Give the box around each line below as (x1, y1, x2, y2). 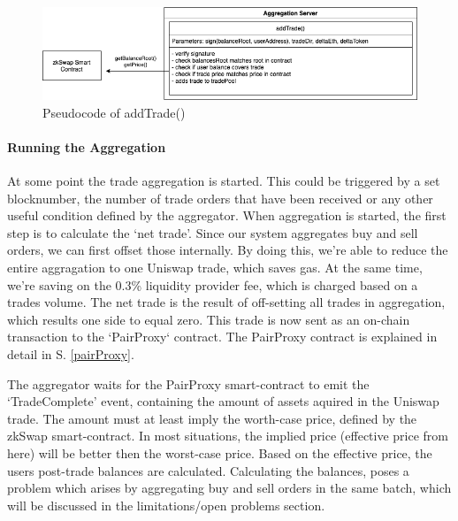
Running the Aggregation (7, 137, 166, 156)
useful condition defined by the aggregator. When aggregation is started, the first (7, 206, 447, 225)
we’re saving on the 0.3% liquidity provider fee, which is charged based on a (7, 275, 418, 294)
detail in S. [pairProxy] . (7, 344, 134, 363)
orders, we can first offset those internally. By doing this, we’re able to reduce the (7, 241, 448, 259)
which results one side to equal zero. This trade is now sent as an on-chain (7, 310, 410, 328)
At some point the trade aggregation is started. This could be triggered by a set (7, 172, 440, 190)
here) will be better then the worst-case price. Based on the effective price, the (7, 443, 432, 462)
